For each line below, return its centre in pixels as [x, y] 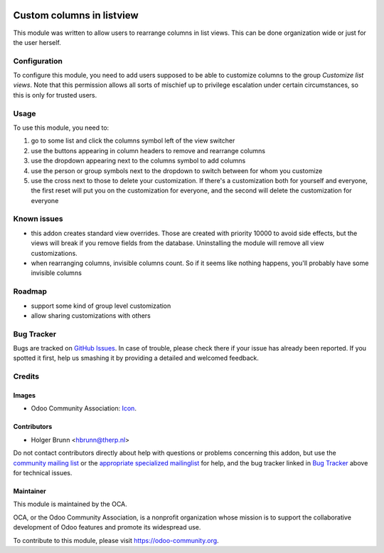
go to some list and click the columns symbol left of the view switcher [133, 141]
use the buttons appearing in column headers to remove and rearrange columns [148, 150]
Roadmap [30, 291]
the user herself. [37, 42]
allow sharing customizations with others [91, 315]
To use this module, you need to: [61, 128]
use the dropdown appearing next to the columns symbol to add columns [138, 161]
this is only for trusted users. [55, 95]
